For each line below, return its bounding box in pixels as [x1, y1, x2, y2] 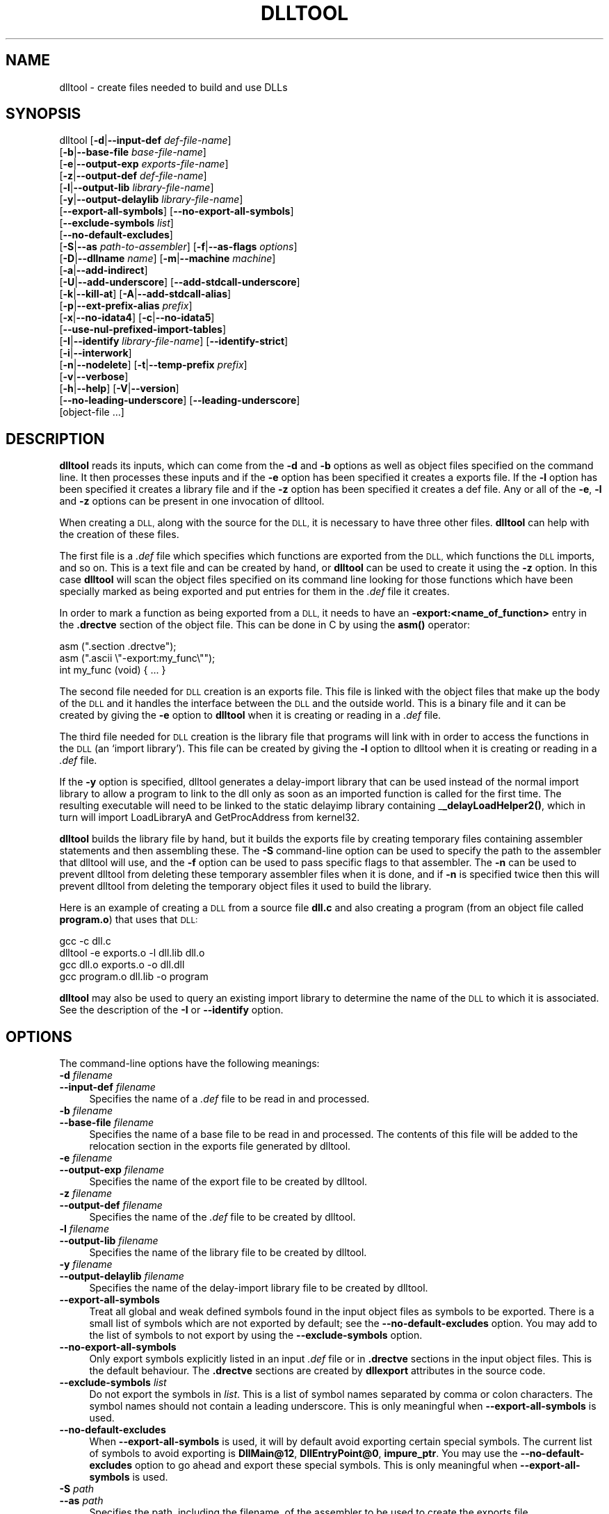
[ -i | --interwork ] [59, 347, 132, 359]
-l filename [59, 1223, 109, 1235]
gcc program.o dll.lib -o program [59, 970, 209, 983]
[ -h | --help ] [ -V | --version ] [59, 382, 179, 395]
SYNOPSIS [6, 105, 81, 123]
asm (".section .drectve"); [59, 640, 177, 653]
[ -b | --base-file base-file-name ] [59, 146, 206, 158]
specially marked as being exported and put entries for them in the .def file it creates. [59, 585, 450, 598]
